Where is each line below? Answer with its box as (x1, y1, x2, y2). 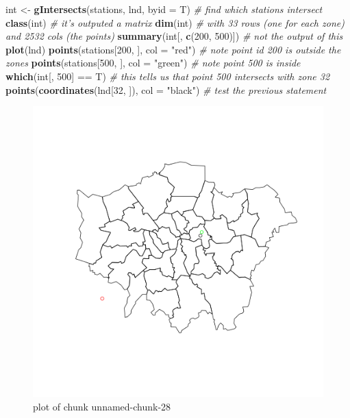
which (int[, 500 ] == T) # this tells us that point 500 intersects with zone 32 (5, 69, 330, 83)
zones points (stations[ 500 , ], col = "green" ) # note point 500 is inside (5, 56, 301, 70)
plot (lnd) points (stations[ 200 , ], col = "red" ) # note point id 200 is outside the (5, 42, 341, 56)
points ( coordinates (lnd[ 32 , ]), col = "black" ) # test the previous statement (5, 82, 327, 97)
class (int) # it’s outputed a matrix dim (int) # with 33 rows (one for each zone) (5, 15, 345, 29)
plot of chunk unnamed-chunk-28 (33, 399, 171, 413)
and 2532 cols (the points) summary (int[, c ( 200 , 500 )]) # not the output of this (5, 29, 343, 43)
